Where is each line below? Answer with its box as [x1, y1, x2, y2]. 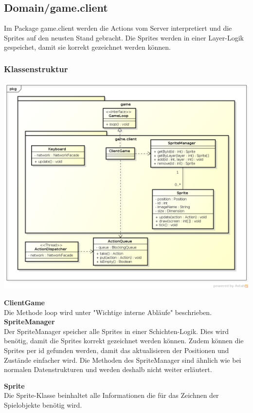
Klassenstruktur [4, 62, 68, 75]
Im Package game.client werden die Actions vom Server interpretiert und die [4, 23, 232, 33]
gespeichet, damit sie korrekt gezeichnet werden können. [4, 42, 171, 52]
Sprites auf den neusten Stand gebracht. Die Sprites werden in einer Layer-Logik [4, 32, 244, 42]
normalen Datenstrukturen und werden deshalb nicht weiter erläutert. [4, 364, 212, 374]
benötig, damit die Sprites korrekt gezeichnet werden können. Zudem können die [4, 335, 244, 346]
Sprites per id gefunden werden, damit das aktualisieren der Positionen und [4, 345, 229, 355]
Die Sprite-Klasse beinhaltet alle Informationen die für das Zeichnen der [4, 390, 219, 400]
